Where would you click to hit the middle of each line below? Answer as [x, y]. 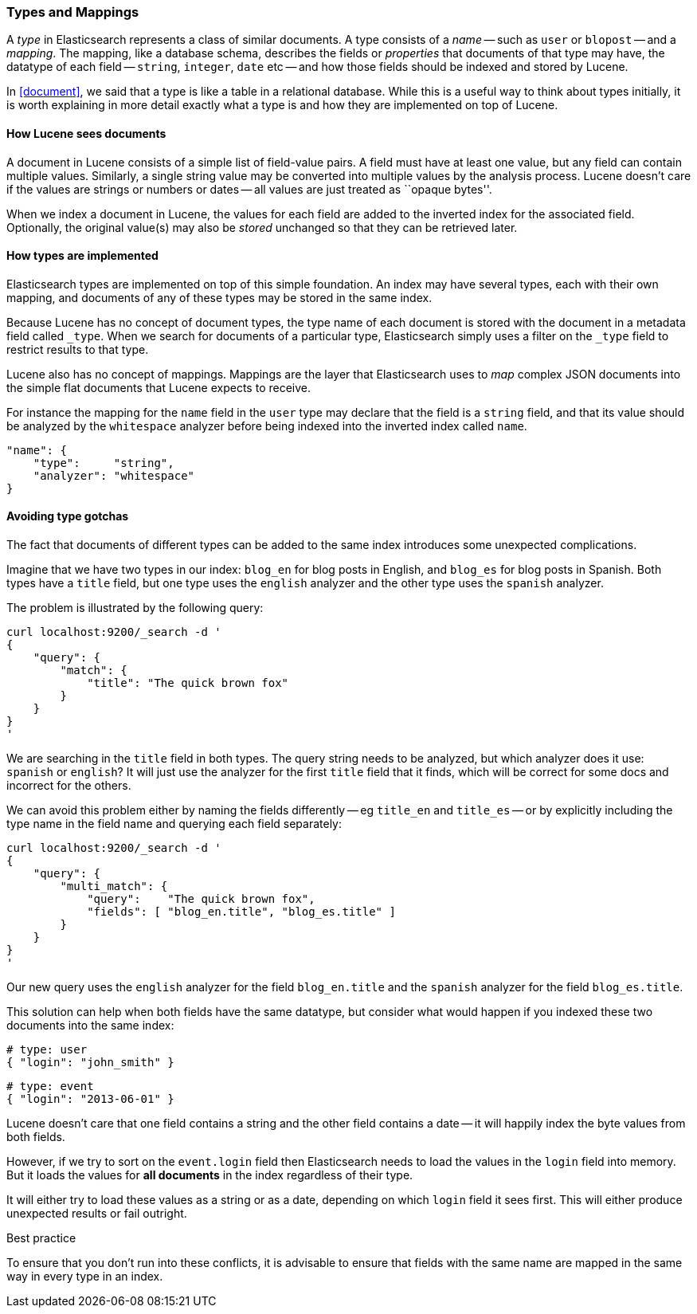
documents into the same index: [90, 1026]
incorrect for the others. [69, 786]
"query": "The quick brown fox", [201, 899]
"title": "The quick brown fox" [188, 683]
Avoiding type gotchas [68, 516]
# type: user [47, 1050]
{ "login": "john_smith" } [90, 1063]
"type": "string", [104, 463]
